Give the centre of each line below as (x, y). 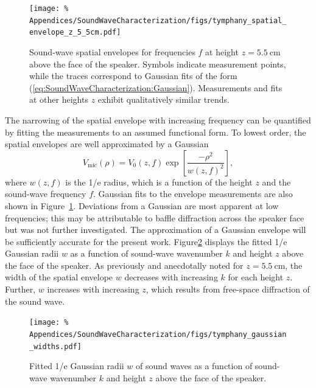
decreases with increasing (171, 277)
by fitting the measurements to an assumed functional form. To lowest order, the (156, 132)
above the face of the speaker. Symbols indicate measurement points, (158, 64)
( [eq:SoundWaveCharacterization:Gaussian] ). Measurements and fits (156, 87)
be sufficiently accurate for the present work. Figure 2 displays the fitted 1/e (146, 241)
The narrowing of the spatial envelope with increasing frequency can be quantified (158, 120)
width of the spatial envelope (59, 277)
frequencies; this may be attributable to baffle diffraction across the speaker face (155, 217)
